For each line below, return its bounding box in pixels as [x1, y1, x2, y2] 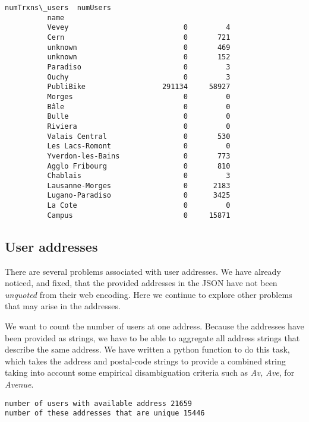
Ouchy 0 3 [47, 72, 231, 81]
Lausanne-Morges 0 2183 [47, 181, 231, 190]
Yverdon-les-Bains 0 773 [47, 151, 231, 160]
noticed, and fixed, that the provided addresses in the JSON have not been [5, 277, 278, 289]
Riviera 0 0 [47, 122, 231, 131]
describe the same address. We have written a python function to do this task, [5, 343, 290, 356]
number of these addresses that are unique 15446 [5, 409, 205, 418]
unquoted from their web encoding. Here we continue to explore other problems [5, 288, 292, 300]
